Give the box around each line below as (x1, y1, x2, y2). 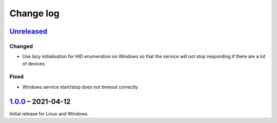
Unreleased (9, 27, 48, 36)
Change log (9, 8, 60, 19)
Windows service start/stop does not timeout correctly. (22, 84, 139, 90)
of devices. (22, 60, 46, 66)
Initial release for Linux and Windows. (9, 110, 89, 117)
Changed (9, 42, 33, 50)
